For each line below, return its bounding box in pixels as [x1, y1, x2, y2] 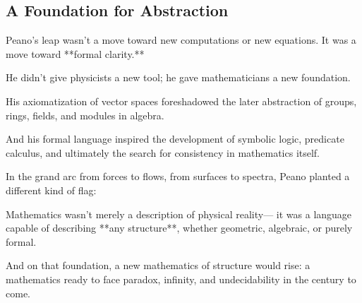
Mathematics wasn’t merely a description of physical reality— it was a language [6, 206, 352, 221]
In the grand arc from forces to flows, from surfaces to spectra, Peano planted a [6, 169, 350, 184]
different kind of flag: [6, 182, 97, 197]
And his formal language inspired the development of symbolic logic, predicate [6, 131, 344, 146]
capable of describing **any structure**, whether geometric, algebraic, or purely [6, 220, 353, 235]
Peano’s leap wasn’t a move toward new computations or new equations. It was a [6, 32, 356, 47]
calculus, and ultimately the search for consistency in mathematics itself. [6, 145, 320, 160]
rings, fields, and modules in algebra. [6, 107, 164, 122]
